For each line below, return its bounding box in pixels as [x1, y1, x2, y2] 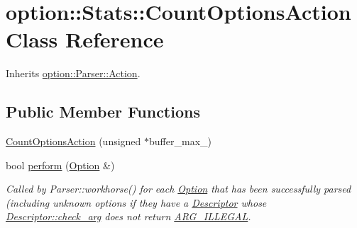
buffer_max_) [149, 134, 212, 149]
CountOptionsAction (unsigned [6, 134, 141, 149]
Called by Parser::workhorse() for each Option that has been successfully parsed [6, 181, 351, 196]
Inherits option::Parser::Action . [6, 66, 141, 81]
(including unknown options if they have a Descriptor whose [6, 195, 267, 210]
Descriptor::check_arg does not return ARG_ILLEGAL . [6, 209, 251, 224]
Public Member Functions [6, 101, 200, 122]
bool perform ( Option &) [6, 157, 115, 172]
